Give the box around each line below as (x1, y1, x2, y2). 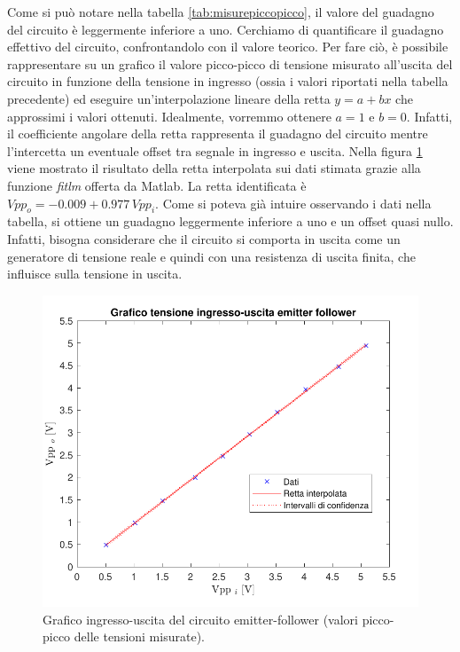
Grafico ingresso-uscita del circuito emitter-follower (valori (43, 609, 358, 628)
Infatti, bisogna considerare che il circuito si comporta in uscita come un (7, 229, 401, 247)
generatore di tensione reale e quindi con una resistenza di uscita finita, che (7, 247, 416, 265)
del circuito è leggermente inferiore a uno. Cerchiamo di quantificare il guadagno (7, 20, 444, 38)
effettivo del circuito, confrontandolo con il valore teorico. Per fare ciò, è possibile (7, 37, 448, 56)
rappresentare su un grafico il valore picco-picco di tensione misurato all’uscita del (7, 54, 453, 73)
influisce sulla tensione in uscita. (7, 264, 183, 283)
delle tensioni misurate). (74, 627, 205, 646)
